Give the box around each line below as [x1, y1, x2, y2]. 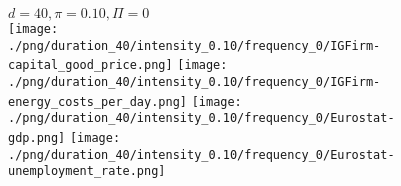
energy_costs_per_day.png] [8, 94, 187, 109]
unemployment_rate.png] [8, 164, 166, 179]
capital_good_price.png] [8, 58, 173, 73]
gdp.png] [8, 130, 66, 145]
